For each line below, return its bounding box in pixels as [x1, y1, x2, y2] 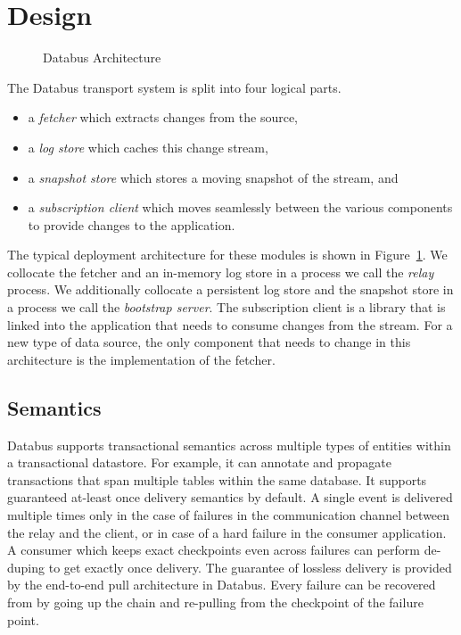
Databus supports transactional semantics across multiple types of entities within [7, 435, 451, 454]
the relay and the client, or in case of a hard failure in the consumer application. [7, 523, 447, 541]
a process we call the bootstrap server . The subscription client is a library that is [7, 298, 446, 317]
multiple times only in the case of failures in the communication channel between [7, 506, 450, 524]
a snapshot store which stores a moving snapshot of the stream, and [28, 168, 399, 186]
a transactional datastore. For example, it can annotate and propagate [7, 453, 392, 472]
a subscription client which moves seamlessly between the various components [28, 198, 453, 217]
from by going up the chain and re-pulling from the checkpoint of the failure [7, 592, 424, 611]
